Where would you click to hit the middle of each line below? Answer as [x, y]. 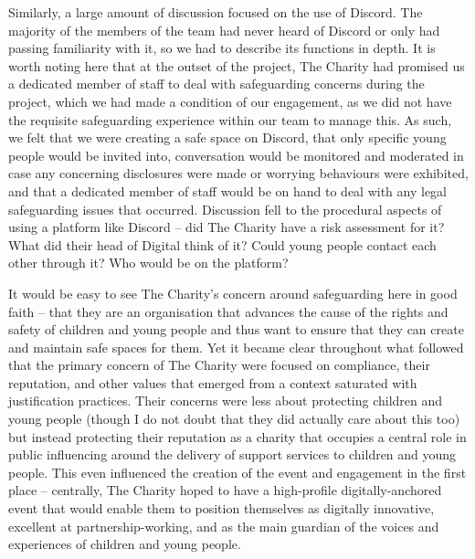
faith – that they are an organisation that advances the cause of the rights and [228, 311]
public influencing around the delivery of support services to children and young [232, 454]
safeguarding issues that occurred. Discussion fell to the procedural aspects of [225, 209]
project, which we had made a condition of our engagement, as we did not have [230, 101]
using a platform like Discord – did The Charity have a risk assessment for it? [227, 227]
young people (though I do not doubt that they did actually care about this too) [234, 419]
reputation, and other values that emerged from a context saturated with [213, 382]
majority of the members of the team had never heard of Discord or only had [224, 30]
